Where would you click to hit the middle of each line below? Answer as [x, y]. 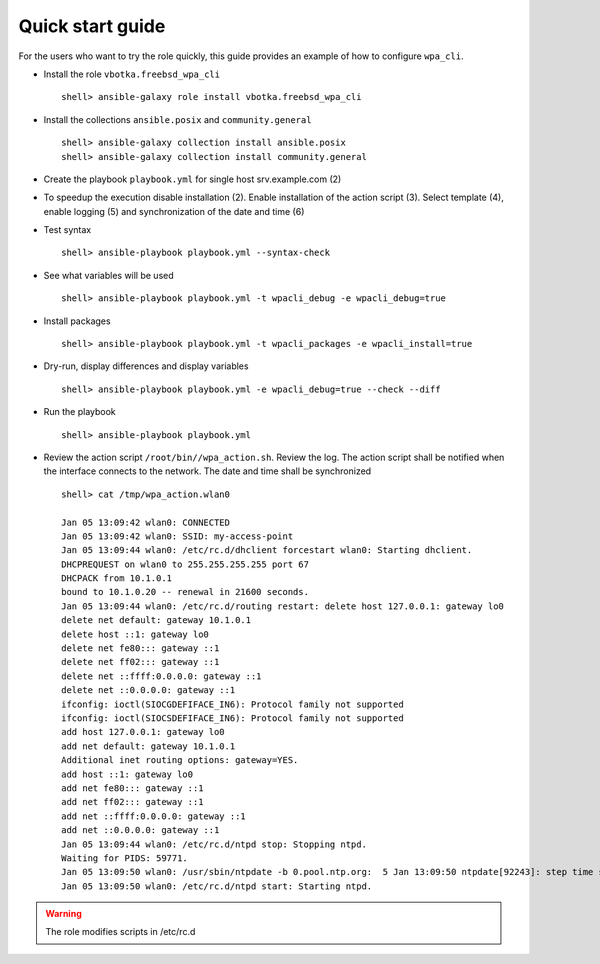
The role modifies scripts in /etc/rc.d [120, 932]
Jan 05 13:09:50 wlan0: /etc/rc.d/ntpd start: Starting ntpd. [217, 886]
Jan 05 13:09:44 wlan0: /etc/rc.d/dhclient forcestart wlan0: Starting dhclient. [267, 550]
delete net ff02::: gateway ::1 [140, 662]
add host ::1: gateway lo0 [127, 774]
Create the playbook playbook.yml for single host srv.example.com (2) [192, 179]
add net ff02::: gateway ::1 [132, 802]
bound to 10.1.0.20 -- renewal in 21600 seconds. [185, 592]
